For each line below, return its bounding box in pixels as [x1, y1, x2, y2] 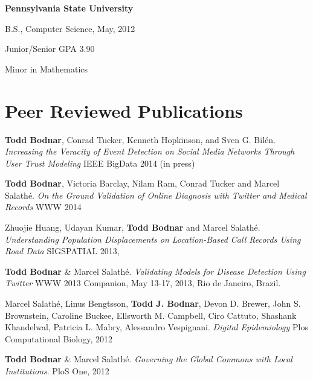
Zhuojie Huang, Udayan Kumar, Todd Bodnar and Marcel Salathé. [5, 221, 260, 234]
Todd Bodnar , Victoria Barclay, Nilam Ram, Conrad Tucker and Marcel [5, 177, 280, 190]
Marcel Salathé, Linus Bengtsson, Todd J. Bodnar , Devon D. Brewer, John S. [5, 297, 301, 310]
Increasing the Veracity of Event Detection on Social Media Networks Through [5, 145, 295, 158]
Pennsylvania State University [5, 2, 134, 14]
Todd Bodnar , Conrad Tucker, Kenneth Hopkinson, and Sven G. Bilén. [5, 133, 276, 146]
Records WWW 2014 [5, 200, 82, 213]
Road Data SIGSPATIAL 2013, [5, 245, 120, 257]
